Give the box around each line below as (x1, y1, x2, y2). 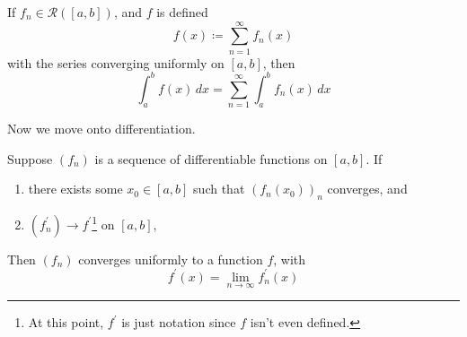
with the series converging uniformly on (7, 53, 225, 72)
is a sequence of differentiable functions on (94, 149, 328, 168)
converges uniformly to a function (78, 249, 263, 268)
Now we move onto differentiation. (7, 119, 196, 138)
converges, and (327, 179, 408, 198)
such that (193, 179, 245, 198)
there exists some (28, 179, 123, 198)
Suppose (7, 149, 53, 168)
